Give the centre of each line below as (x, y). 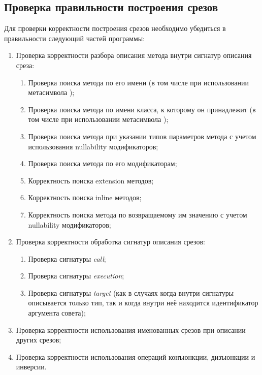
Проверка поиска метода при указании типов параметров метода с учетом (142, 136)
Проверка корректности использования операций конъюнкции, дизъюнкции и (136, 356)
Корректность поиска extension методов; (91, 180)
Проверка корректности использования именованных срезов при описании (131, 330)
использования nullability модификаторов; (93, 146)
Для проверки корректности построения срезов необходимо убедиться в (115, 28)
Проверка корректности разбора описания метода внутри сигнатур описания (134, 55)
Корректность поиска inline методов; (85, 197)
